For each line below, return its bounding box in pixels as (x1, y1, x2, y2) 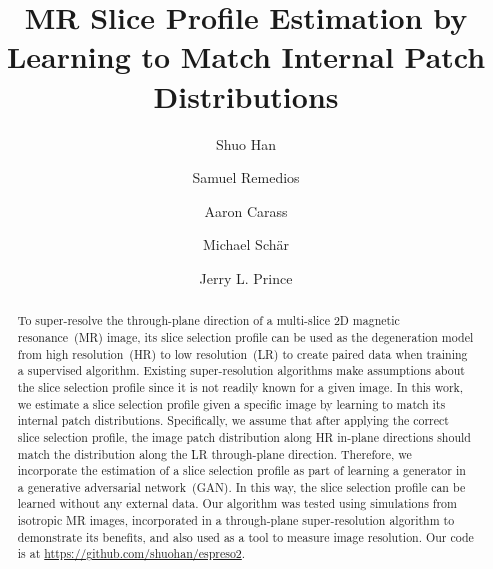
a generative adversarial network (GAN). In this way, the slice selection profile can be (17, 478, 466, 495)
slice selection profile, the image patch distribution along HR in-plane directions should (17, 428, 471, 445)
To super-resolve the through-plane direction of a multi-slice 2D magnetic (17, 312, 400, 329)
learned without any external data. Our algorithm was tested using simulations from (17, 495, 457, 512)
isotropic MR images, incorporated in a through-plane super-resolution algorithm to (17, 512, 455, 529)
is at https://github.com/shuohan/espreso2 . (17, 545, 246, 562)
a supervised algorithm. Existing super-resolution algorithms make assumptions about (17, 362, 465, 379)
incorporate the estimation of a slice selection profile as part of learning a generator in (17, 462, 466, 479)
